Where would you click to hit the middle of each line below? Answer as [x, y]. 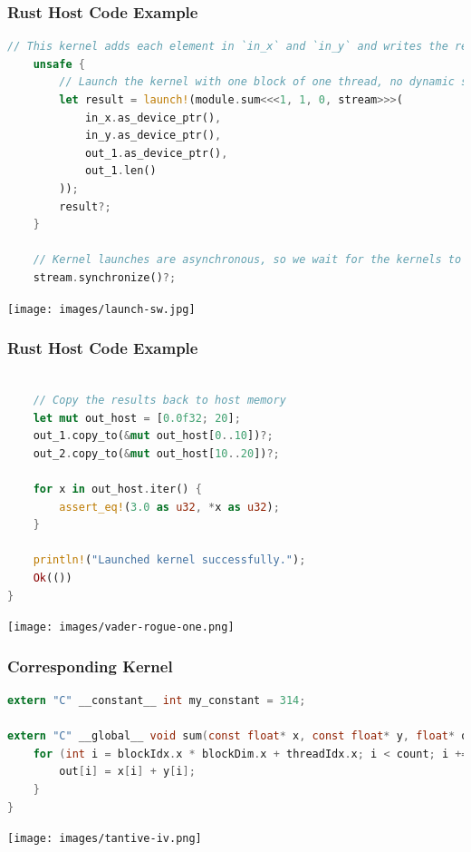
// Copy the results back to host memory [159, 400]
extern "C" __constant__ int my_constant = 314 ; [157, 700]
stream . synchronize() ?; [105, 277]
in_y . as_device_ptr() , [153, 136]
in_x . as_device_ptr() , [153, 118]
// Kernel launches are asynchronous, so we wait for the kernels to [247, 260]
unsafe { [59, 64]
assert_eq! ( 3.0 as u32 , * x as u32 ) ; [169, 507]
